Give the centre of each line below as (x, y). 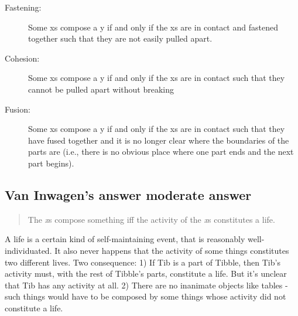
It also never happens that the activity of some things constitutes (172, 250)
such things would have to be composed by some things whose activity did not (145, 296)
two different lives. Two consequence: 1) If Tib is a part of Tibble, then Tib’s (143, 262)
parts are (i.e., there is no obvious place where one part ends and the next (161, 152)
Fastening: (23, 7)
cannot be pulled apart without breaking (101, 89)
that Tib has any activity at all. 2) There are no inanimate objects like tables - (146, 285)
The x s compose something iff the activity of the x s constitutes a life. (151, 219)
